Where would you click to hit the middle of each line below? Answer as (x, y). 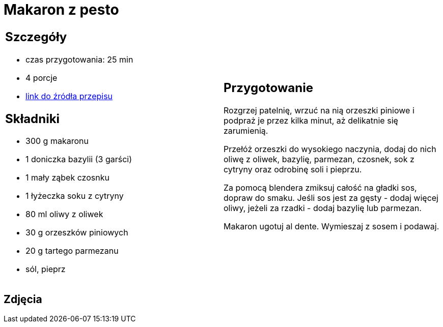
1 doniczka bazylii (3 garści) (79, 159)
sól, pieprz (46, 269)
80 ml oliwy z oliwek (64, 214)
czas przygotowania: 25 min (79, 59)
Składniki (33, 118)
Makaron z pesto (61, 10)
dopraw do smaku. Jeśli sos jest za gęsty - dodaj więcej (331, 198)
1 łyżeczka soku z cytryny (75, 196)
